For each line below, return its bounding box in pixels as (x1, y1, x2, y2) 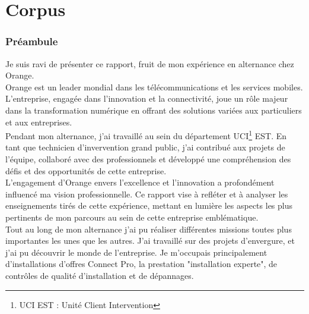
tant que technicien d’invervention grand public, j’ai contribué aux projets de (5, 141, 285, 153)
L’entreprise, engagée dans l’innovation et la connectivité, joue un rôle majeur (5, 92, 288, 105)
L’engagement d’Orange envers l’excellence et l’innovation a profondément (5, 176, 275, 189)
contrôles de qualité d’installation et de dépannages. (5, 269, 194, 281)
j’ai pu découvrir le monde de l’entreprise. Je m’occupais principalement (5, 246, 267, 258)
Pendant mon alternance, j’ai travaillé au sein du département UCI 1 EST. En (5, 128, 287, 142)
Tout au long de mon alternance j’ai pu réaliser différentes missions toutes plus (5, 222, 292, 235)
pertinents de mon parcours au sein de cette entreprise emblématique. (5, 211, 259, 223)
